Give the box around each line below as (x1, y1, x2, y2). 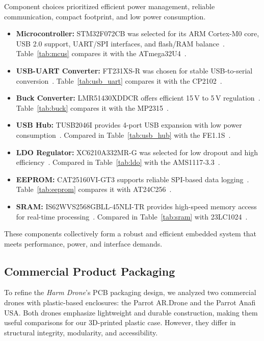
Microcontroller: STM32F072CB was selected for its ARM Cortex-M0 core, (16, 28, 259, 39)
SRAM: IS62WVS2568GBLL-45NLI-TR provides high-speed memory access (16, 201, 257, 211)
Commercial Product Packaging (4, 263, 175, 279)
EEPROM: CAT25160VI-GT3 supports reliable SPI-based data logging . (16, 174, 249, 184)
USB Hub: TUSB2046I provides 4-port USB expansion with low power (16, 119, 242, 130)
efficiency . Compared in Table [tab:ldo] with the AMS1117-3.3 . (16, 157, 220, 167)
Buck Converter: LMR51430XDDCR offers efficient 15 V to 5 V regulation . (16, 92, 260, 103)
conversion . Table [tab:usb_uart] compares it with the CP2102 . (16, 75, 222, 86)
